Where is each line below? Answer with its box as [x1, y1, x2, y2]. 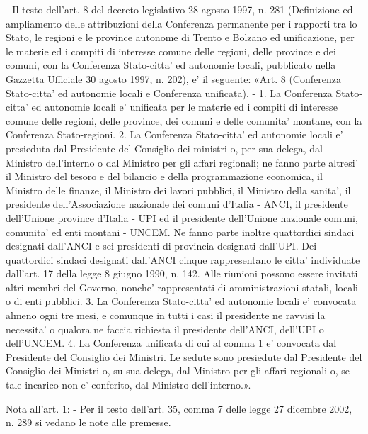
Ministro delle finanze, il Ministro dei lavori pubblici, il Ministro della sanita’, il [6, 182, 351, 197]
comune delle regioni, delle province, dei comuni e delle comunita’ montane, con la [6, 113, 362, 128]
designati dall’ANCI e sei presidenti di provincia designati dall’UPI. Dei [6, 238, 317, 253]
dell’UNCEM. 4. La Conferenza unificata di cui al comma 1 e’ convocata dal [6, 335, 337, 350]
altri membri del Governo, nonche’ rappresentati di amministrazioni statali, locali [6, 279, 358, 294]
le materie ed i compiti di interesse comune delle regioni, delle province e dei [6, 43, 336, 58]
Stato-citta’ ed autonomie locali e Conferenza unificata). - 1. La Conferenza [6, 85, 333, 100]
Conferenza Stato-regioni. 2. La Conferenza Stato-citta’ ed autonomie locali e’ [6, 127, 343, 142]
